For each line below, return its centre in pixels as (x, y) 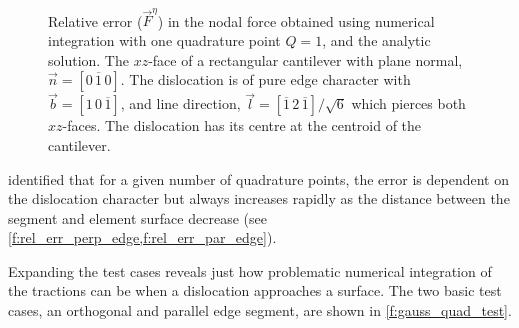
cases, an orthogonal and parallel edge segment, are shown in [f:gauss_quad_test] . (260, 310)
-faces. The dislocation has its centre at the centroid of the (242, 125)
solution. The (88, 59)
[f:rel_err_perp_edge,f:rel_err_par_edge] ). (142, 237)
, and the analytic (376, 39)
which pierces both (408, 103)
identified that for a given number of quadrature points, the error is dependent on (258, 178)
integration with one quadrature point (164, 39)
